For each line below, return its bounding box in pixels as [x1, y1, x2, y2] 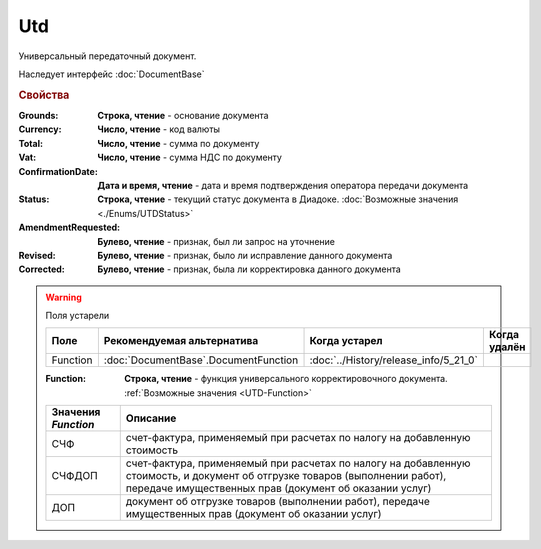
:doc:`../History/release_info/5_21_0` [309, 353, 479, 367]
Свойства [18, 88, 70, 102]
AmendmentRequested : [18, 221, 121, 234]
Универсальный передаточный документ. [18, 50, 197, 62]
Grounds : [18, 109, 59, 121]
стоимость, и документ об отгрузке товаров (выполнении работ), [125, 469, 447, 483]
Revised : [18, 249, 56, 261]
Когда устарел [309, 334, 383, 348]
